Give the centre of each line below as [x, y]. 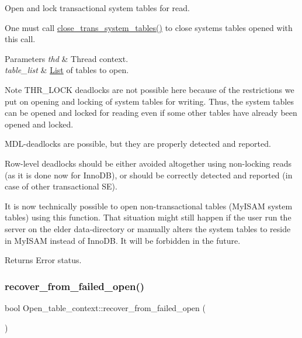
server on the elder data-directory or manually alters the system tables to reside [148, 228]
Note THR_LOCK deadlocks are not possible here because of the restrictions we [150, 89]
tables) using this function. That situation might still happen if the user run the [148, 217]
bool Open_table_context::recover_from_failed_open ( [105, 307]
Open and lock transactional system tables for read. [97, 8]
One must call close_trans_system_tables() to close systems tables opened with [149, 27]
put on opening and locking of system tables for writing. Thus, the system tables [149, 101]
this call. [20, 39]
